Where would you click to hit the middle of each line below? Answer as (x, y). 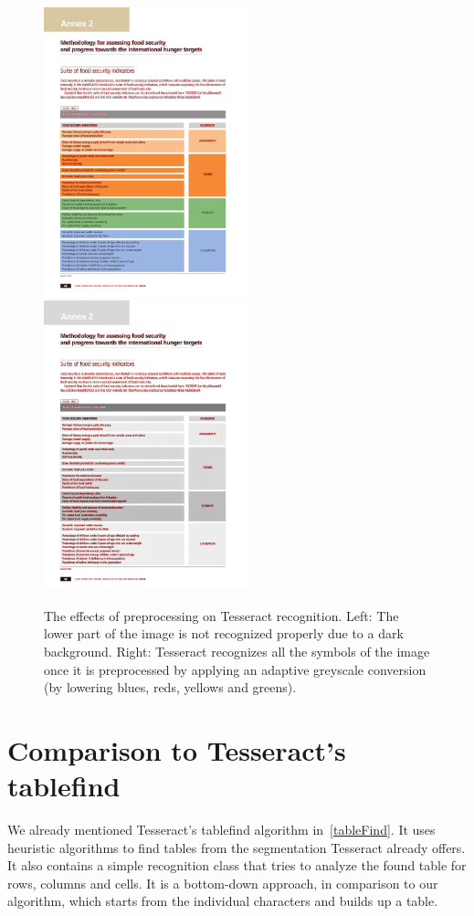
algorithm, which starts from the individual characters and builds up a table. (223, 901)
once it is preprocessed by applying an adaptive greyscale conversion (235, 669)
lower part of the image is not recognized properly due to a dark (224, 633)
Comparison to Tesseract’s (177, 749)
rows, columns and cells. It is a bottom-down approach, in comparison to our (223, 883)
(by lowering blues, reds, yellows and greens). (170, 687)
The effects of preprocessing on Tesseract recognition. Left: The (221, 615)
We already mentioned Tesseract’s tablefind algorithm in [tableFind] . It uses (221, 830)
